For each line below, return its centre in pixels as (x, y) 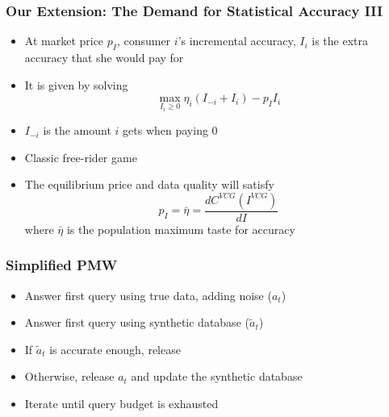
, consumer (144, 41)
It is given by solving (76, 84)
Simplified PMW (62, 265)
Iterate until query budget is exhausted (121, 404)
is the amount (77, 130)
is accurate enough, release (115, 349)
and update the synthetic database (217, 376)
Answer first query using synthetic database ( (137, 322)
